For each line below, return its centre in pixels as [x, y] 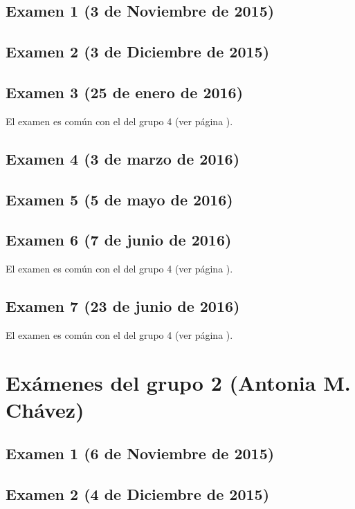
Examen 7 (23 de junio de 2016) [123, 306]
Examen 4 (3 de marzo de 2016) [123, 158]
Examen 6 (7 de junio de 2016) [119, 240]
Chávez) [45, 409]
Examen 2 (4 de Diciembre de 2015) [138, 494]
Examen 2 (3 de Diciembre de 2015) [138, 52]
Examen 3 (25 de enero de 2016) [125, 92]
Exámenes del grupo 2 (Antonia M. [178, 382]
